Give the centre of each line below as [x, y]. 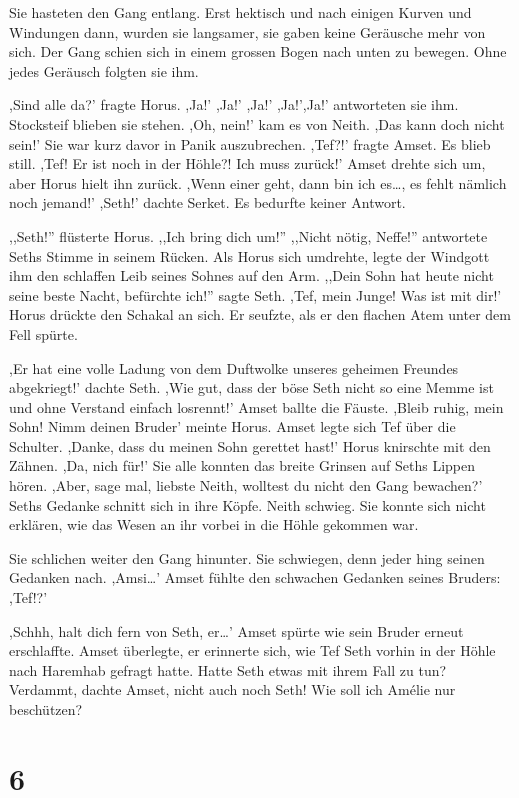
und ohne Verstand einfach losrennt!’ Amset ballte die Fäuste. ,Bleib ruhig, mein [256, 406]
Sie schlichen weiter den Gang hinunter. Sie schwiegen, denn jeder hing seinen [247, 557]
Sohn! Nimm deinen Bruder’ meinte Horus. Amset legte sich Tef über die [232, 426]
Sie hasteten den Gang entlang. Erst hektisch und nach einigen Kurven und [240, 12]
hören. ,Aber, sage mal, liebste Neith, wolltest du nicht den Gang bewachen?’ [246, 485]
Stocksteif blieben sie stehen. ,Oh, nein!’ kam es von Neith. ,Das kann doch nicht [257, 123]
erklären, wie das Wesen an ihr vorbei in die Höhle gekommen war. [214, 524]
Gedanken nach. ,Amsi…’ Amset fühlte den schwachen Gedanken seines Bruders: [255, 577]
